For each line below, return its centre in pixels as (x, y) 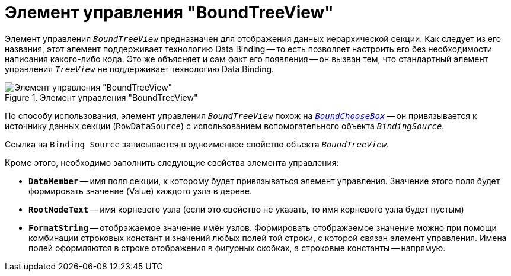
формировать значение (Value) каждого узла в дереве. (140, 191)
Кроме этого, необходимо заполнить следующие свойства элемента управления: (172, 162)
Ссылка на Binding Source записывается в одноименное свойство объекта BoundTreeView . (197, 144)
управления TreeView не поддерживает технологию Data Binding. (140, 69)
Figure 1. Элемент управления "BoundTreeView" (101, 97)
